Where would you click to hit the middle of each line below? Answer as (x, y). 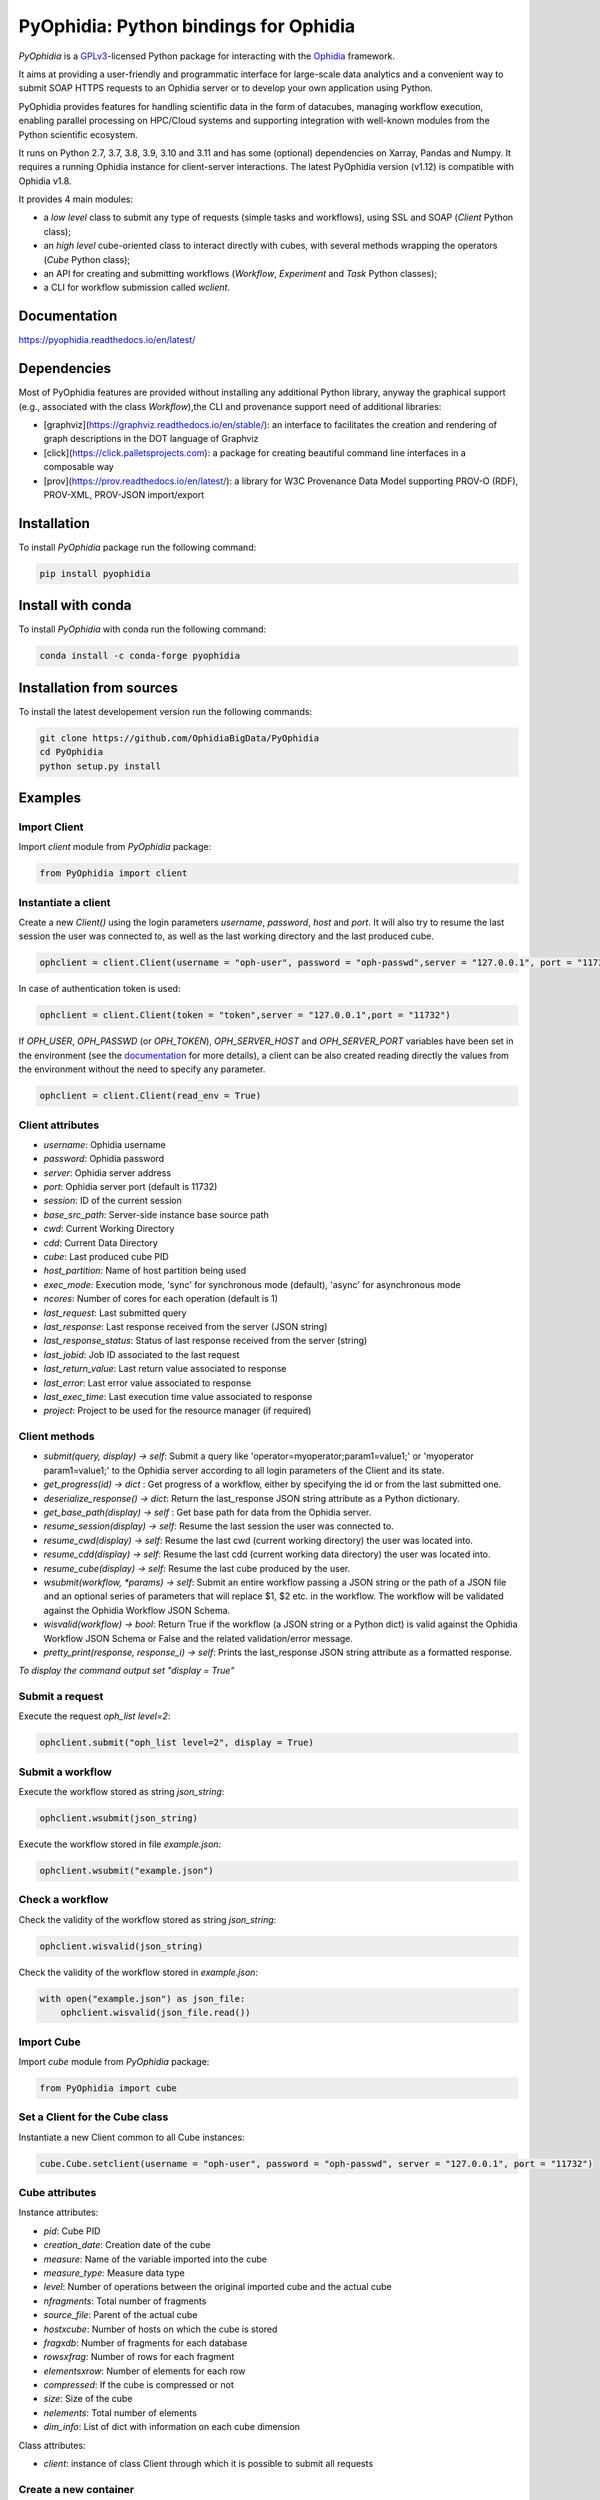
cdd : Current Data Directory (101, 1242)
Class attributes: (52, 2445)
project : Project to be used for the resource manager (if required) (177, 1411)
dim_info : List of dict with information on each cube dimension (171, 2427)
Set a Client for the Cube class (93, 2117)
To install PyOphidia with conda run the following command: (142, 629)
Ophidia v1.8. (45, 181)
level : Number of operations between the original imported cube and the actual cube (217, 2287)
